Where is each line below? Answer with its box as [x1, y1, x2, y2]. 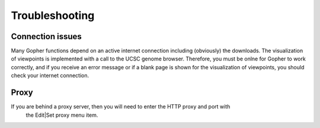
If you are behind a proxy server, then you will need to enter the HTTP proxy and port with [11, 103, 231, 110]
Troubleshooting [11, 9, 95, 22]
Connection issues [11, 31, 82, 41]
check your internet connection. [11, 72, 89, 79]
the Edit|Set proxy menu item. [25, 111, 98, 119]
